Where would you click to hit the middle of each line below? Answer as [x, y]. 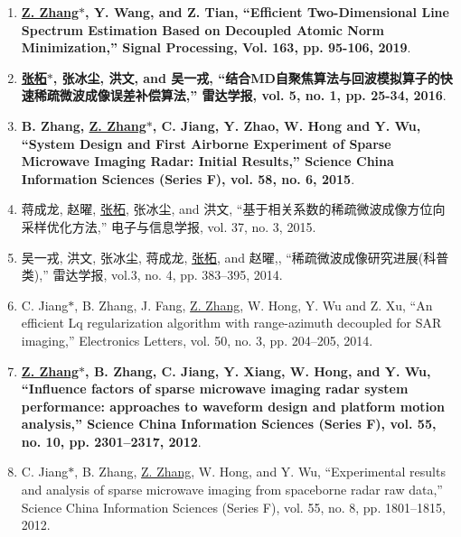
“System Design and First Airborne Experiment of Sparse [206, 143]
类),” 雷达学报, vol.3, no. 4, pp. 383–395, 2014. [152, 275]
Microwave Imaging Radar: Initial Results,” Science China [207, 161]
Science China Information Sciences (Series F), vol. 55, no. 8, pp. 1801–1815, [233, 507]
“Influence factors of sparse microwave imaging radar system [215, 389]
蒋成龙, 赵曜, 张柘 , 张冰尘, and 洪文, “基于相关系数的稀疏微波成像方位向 [233, 209]
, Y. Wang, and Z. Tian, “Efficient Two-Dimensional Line [267, 12]
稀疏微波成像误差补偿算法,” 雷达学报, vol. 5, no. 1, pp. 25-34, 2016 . [240, 95]
